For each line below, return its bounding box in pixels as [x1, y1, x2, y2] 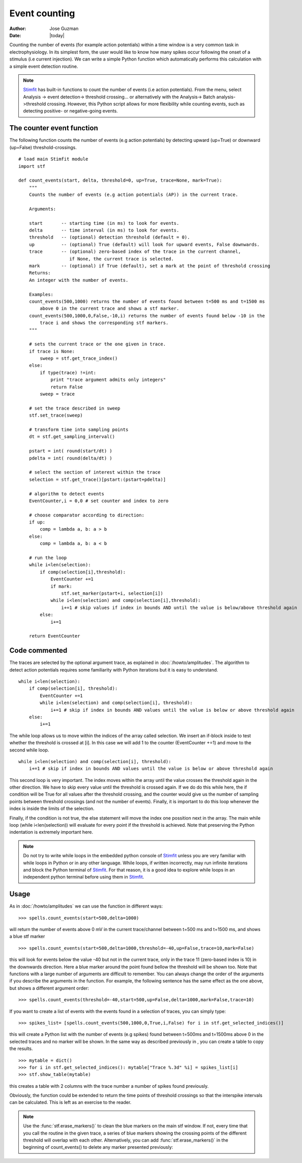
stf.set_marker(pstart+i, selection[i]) [61, 590, 164, 596]
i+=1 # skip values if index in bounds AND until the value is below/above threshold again [61, 604, 297, 610]
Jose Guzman [49, 25, 79, 32]
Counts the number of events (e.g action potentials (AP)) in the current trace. [28, 192, 238, 198]
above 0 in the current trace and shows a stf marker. [40, 306, 179, 311]
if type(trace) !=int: [40, 369, 97, 375]
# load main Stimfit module [18, 156, 88, 162]
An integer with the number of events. [28, 277, 129, 283]
